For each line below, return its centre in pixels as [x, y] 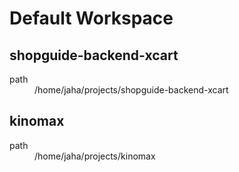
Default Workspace [91, 18]
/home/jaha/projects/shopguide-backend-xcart [131, 90]
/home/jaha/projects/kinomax [95, 156]
